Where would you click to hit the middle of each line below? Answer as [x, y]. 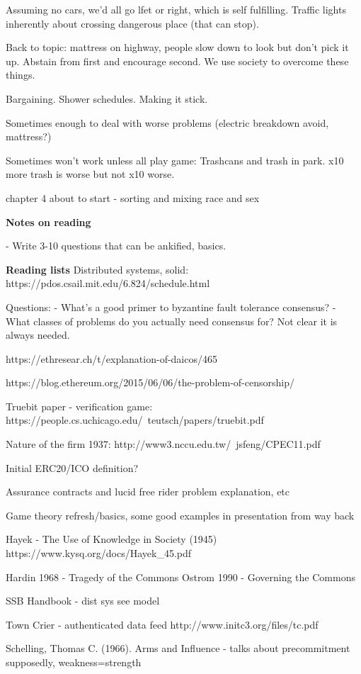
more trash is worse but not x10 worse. [90, 174]
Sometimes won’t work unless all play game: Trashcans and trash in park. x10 [175, 160]
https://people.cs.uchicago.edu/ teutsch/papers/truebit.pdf [135, 420]
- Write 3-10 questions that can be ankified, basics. [116, 246]
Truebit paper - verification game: [79, 406]
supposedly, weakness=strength [74, 662]
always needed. [38, 335]
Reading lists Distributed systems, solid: [97, 269]
